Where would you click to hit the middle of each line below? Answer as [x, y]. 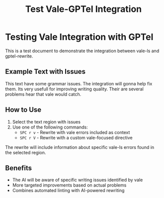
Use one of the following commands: [50, 127]
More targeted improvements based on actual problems [69, 185]
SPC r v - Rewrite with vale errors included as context [75, 132]
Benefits [19, 168]
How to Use [23, 110]
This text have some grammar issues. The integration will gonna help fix [79, 83]
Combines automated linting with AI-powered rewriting [68, 191]
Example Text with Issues [45, 72]
